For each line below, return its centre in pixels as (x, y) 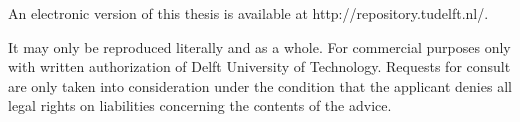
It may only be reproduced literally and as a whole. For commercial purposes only (259, 46)
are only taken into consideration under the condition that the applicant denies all (260, 85)
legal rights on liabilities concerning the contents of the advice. (200, 105)
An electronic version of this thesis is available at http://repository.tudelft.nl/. (248, 13)
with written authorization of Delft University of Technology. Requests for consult (259, 66)
